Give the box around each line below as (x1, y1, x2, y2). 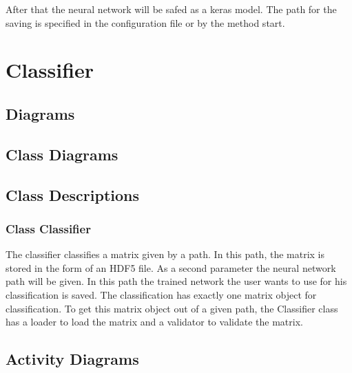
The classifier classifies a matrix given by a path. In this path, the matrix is (6, 247, 325, 262)
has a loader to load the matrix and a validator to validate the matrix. (6, 315, 303, 329)
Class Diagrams (6, 143, 118, 164)
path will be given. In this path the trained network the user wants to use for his (6, 274, 347, 288)
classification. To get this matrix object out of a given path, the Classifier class (6, 301, 338, 315)
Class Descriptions (6, 184, 140, 205)
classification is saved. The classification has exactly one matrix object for (6, 287, 317, 301)
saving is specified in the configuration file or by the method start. (6, 15, 285, 30)
